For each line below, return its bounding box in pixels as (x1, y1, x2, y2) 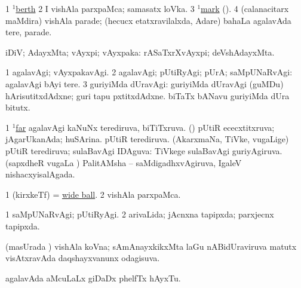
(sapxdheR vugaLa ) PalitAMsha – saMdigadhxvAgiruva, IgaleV (5, 156, 242, 168)
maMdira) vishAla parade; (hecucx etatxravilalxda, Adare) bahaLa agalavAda (5, 14, 291, 26)
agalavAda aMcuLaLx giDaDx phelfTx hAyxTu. (5, 271, 181, 284)
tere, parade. (5, 26, 52, 38)
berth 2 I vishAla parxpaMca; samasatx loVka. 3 (16, 2, 195, 14)
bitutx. (5, 101, 30, 114)
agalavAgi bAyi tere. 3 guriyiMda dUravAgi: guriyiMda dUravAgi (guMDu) (5, 77, 284, 90)
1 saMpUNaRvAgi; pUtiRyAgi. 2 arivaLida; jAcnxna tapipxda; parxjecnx (5, 208, 274, 220)
